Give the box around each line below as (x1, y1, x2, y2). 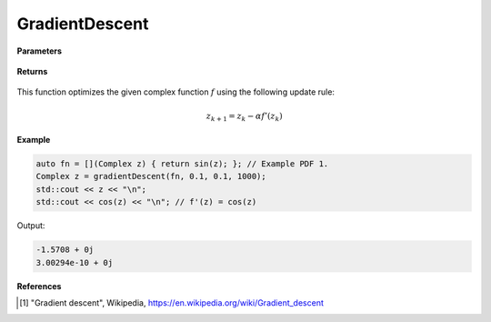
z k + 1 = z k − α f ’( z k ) (205, 110, 283, 123)
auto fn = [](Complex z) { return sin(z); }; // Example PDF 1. (35, 159, 329, 169)
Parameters (16, 45, 63, 56)
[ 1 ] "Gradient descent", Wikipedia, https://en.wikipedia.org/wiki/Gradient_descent (19, 297, 325, 308)
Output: (16, 220, 45, 231)
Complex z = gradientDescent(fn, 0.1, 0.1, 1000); (35, 171, 267, 182)
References (16, 280, 62, 291)
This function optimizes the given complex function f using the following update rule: (16, 86, 336, 97)
